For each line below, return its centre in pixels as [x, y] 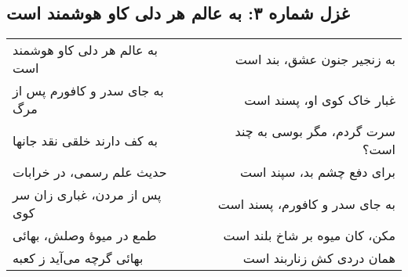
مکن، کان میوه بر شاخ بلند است [309, 236]
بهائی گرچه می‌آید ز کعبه [78, 258]
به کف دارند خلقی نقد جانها [86, 140]
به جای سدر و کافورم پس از [88, 91]
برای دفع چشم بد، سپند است [317, 172]
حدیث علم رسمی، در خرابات [90, 172]
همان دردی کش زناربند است [319, 258]
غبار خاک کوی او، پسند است [320, 99]
